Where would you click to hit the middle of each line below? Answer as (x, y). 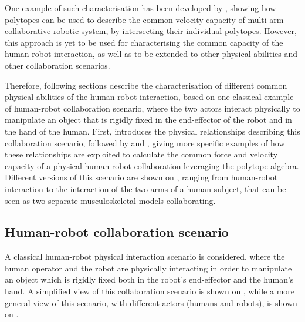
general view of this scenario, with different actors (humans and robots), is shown (151, 302)
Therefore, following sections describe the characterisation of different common (146, 85)
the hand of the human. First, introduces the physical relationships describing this (152, 131)
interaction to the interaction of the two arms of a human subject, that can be (145, 188)
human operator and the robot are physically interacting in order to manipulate (148, 268)
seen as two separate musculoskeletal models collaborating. (110, 200)
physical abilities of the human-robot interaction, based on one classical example (149, 97)
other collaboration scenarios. (57, 65)
